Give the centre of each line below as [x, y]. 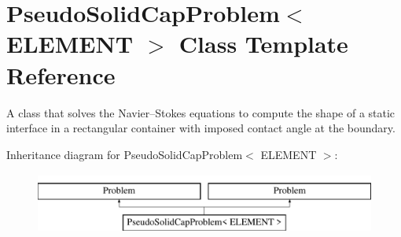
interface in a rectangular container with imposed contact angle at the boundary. [201, 128]
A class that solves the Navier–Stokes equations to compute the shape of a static [201, 112]
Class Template [263, 44]
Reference [61, 74]
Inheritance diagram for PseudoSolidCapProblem [125, 154]
